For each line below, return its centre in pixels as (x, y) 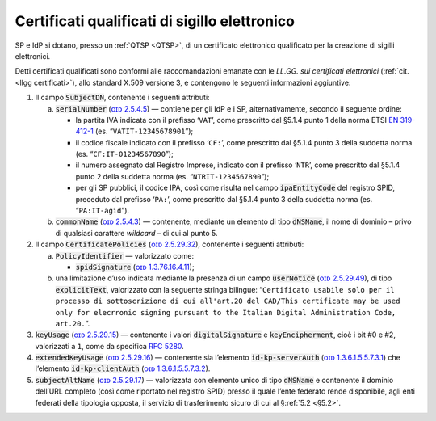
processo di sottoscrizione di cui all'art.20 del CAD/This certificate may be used (228, 301)
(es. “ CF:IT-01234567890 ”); (124, 154)
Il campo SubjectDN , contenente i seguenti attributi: (122, 98)
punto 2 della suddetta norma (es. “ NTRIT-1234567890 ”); (172, 176)
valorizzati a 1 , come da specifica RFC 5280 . (110, 346)
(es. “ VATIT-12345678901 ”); (145, 131)
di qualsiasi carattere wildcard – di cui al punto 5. (136, 233)
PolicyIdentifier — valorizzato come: (124, 255)
